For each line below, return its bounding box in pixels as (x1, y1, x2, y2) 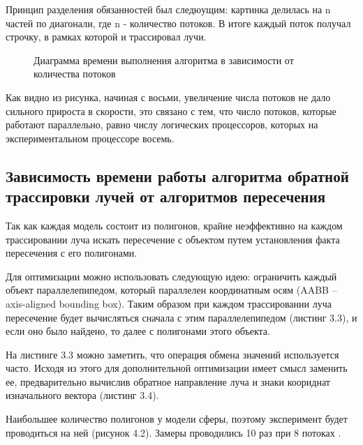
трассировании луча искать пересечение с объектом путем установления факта (6, 232, 340, 246)
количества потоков (34, 66, 116, 81)
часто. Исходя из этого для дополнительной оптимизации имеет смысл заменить (6, 361, 348, 375)
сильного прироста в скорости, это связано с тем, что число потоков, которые (6, 103, 336, 118)
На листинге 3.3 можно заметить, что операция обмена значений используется (6, 347, 339, 361)
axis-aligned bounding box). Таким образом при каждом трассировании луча (6, 296, 332, 310)
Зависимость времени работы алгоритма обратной (6, 165, 349, 186)
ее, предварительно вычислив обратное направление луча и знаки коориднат (6, 374, 330, 389)
